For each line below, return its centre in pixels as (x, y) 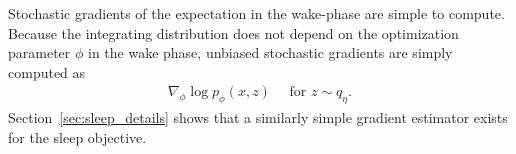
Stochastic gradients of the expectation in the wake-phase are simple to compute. (256, 13)
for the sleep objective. (77, 136)
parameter (39, 52)
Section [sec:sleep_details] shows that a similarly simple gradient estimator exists (258, 117)
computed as (47, 71)
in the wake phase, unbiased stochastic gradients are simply (270, 52)
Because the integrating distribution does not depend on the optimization (233, 32)
